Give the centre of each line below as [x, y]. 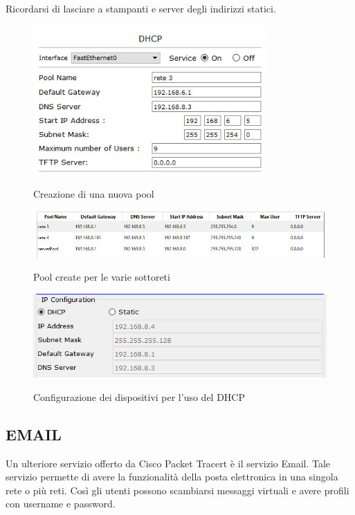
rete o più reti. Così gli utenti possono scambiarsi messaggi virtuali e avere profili [177, 490]
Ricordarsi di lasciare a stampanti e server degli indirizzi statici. [141, 8]
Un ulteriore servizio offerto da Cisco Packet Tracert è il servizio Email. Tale [168, 463]
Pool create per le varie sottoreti [102, 277]
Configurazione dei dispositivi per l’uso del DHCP [139, 396]
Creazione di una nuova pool [94, 194]
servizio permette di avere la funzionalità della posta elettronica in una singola [172, 477]
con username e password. [61, 504]
